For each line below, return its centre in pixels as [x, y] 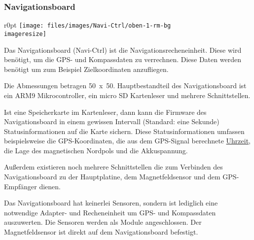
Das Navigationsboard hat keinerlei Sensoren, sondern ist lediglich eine [111, 203]
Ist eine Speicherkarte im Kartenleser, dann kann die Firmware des [105, 112]
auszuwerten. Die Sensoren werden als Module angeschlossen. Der [103, 222]
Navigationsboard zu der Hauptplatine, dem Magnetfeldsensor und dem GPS [120, 177]
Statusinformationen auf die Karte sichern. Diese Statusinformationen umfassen [124, 131]
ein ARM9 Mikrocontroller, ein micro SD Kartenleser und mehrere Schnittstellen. [127, 95]
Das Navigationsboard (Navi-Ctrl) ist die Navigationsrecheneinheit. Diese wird [123, 50]
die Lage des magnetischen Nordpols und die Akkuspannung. [96, 150]
